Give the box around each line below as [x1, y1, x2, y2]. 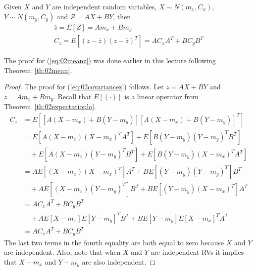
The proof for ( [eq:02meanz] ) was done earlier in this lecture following [4, 55, 216, 66]
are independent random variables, [51, 1, 157, 11]
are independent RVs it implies [151, 247, 244, 257]
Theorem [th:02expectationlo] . [4, 101, 96, 112]
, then [113, 11, 131, 21]
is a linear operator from [124, 91, 199, 101]
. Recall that [53, 91, 92, 101]
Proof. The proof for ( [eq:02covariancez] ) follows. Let [4, 81, 164, 92]
